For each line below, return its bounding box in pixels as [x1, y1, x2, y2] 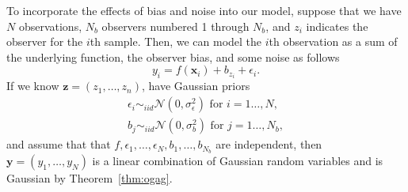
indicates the [306, 17, 368, 34]
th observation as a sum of [269, 33, 398, 50]
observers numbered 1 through [101, 17, 250, 34]
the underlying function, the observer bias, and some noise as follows [6, 48, 340, 65]
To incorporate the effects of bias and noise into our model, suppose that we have [6, 2, 402, 18]
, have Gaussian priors [142, 77, 250, 94]
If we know [6, 77, 59, 94]
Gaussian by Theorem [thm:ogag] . [6, 169, 173, 186]
